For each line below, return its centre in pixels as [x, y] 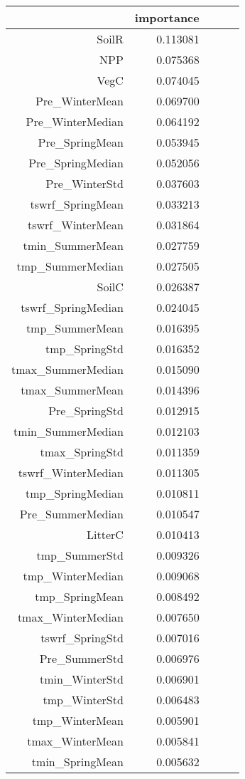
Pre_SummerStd [81, 658]
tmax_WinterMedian [70, 617]
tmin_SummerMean [73, 245]
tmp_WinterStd [83, 700]
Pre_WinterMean [79, 101]
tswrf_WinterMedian [71, 472]
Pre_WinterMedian [75, 121]
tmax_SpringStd [82, 452]
